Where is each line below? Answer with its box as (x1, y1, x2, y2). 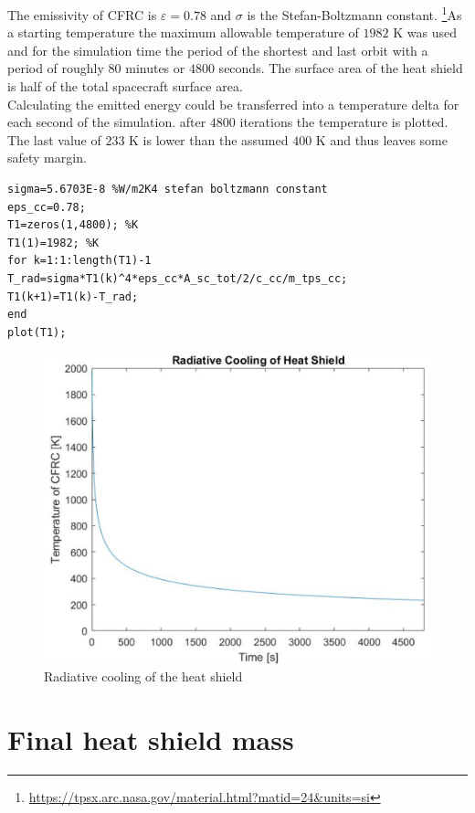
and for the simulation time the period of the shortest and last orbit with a (7, 40, 428, 59)
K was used (393, 23, 457, 42)
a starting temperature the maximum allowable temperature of (7, 23, 359, 42)
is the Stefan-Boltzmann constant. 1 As (247, 3, 462, 24)
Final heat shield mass (7, 721, 294, 758)
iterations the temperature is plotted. (239, 112, 449, 132)
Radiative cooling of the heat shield (44, 667, 243, 686)
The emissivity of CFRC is (7, 5, 157, 24)
